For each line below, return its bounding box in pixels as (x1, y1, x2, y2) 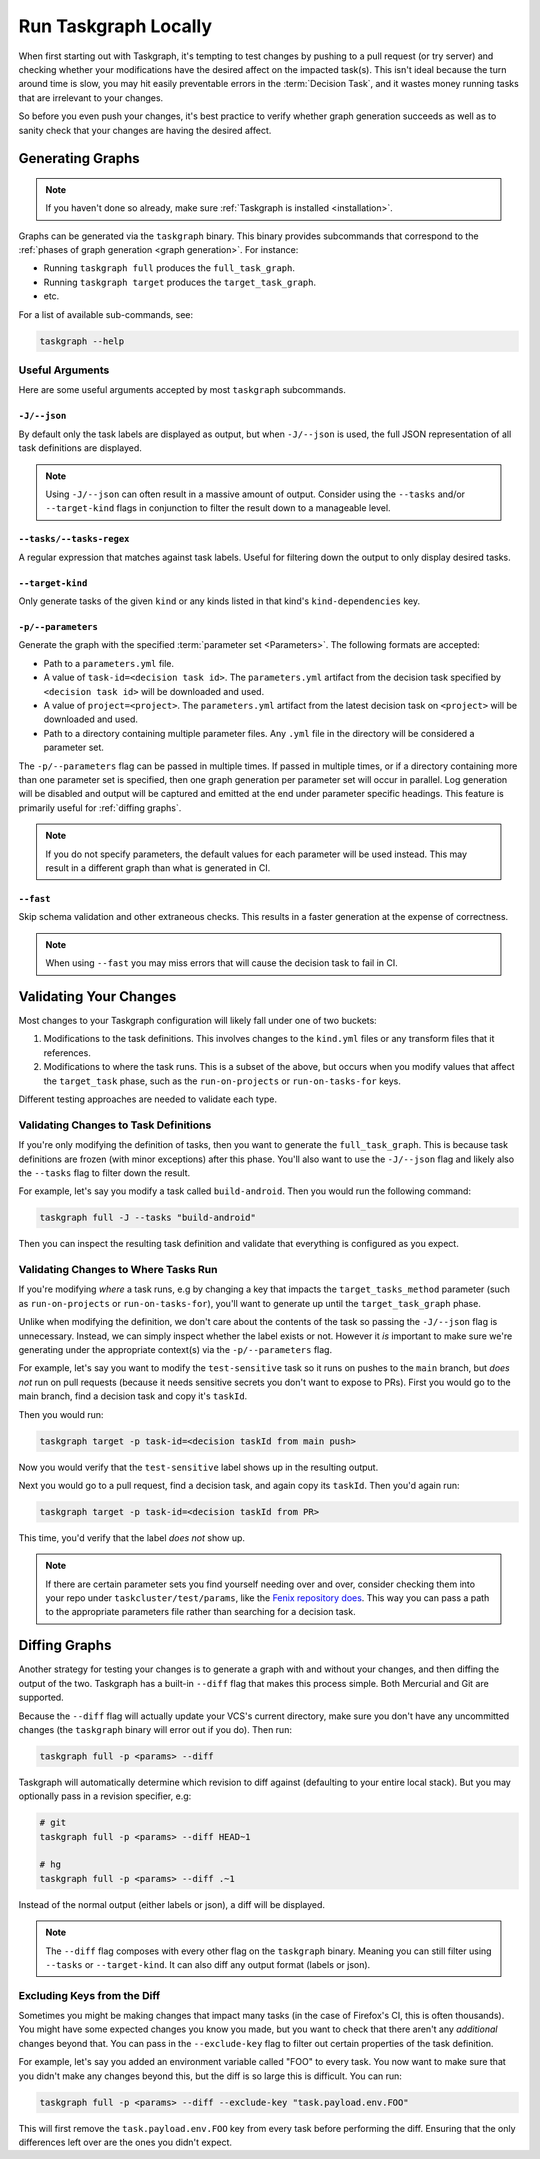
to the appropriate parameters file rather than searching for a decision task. (45, 1606, 356, 1618)
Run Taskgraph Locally (18, 15, 213, 37)
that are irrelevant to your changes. (18, 91, 164, 104)
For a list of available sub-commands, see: (18, 308, 194, 320)
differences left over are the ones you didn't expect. (18, 2136, 233, 2149)
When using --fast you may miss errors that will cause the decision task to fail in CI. (45, 957, 399, 969)
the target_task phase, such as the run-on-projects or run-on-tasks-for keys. (43, 1075, 402, 1087)
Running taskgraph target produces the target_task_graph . (43, 276, 317, 288)
